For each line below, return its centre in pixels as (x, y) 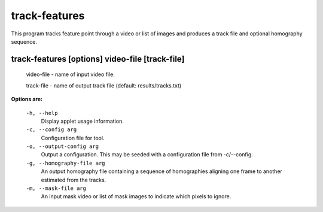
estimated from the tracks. (74, 180)
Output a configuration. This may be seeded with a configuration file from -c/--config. (147, 155)
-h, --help (42, 113)
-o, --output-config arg (62, 146)
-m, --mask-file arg (56, 188)
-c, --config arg (51, 130)
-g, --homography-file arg (65, 163)
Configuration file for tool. (73, 138)
